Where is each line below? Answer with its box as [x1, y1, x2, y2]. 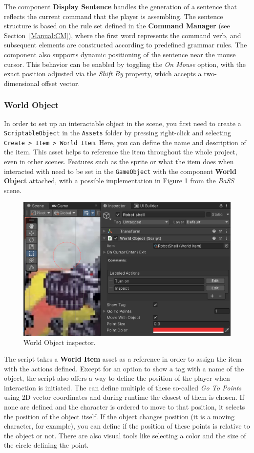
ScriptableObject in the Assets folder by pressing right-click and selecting [4, 128, 232, 138]
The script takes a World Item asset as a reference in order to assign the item [4, 353, 242, 364]
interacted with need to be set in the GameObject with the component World [4, 166, 236, 176]
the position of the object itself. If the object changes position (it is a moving [4, 411, 235, 421]
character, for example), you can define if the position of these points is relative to [4, 421, 250, 431]
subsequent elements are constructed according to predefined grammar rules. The [4, 40, 247, 50]
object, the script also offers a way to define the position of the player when [4, 373, 230, 383]
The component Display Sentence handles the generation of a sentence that [4, 1, 237, 11]
